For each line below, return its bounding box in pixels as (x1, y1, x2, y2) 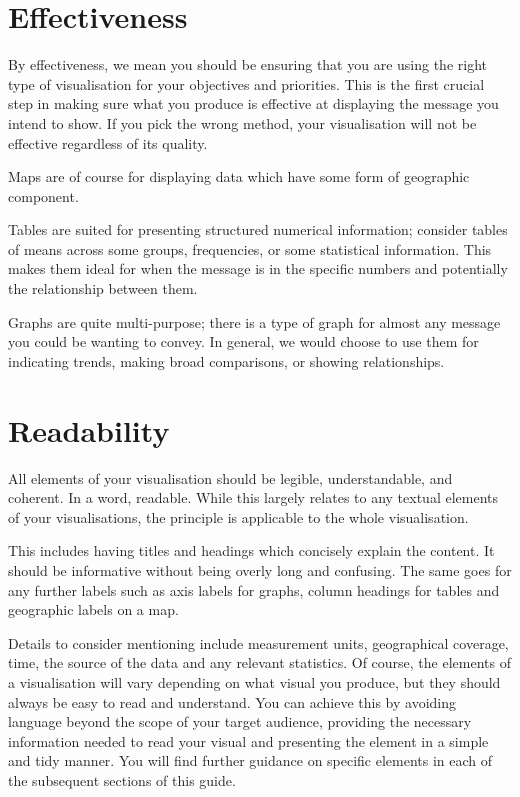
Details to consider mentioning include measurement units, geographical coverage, (8, 632, 509, 653)
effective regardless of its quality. (8, 132, 208, 153)
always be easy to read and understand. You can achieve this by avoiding (8, 691, 456, 712)
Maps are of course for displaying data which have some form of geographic (8, 166, 470, 187)
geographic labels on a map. (8, 599, 179, 620)
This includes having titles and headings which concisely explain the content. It (8, 540, 495, 561)
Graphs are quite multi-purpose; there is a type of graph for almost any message (8, 311, 501, 332)
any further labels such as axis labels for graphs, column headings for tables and (8, 579, 500, 600)
